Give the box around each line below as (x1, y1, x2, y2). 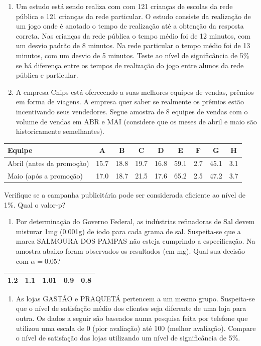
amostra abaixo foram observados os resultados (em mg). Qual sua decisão (16, 245, 245, 256)
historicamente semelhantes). (16, 126, 104, 136)
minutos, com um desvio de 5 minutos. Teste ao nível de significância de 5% (16, 50, 249, 60)
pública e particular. (16, 70, 78, 80)
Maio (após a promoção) (8, 170, 83, 181)
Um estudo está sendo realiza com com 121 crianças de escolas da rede (16, 1, 233, 11)
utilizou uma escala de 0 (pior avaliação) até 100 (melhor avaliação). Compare (16, 322, 256, 333)
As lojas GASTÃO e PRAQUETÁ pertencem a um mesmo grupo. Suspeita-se (16, 293, 255, 303)
